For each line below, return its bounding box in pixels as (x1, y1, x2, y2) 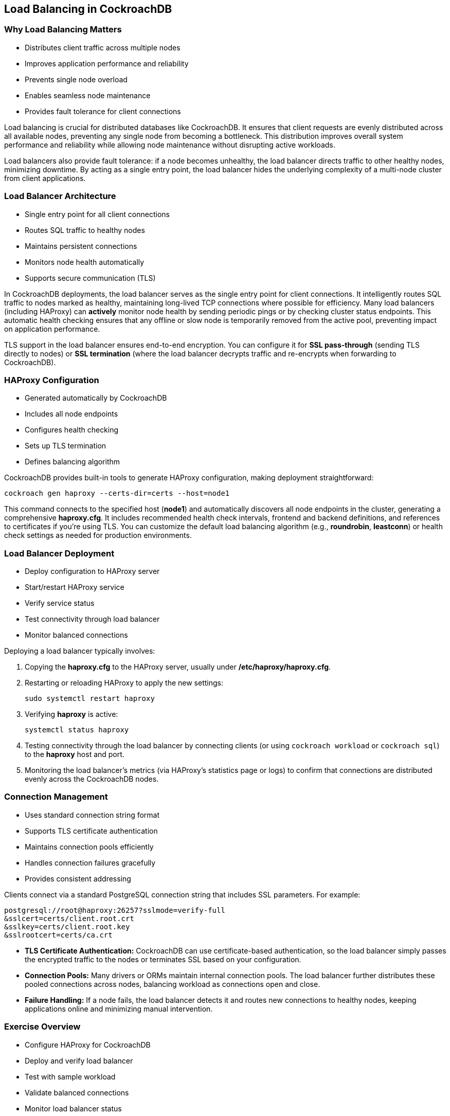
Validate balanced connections (25, 1088, 129, 1097)
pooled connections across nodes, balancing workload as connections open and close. (25, 979, 320, 988)
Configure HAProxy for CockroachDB (25, 1040, 151, 1049)
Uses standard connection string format (25, 810, 160, 819)
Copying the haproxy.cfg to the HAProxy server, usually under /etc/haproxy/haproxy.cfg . (25, 662, 331, 672)
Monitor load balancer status (25, 1104, 122, 1113)
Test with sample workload (25, 1072, 116, 1081)
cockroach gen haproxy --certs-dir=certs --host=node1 (4, 489, 230, 498)
